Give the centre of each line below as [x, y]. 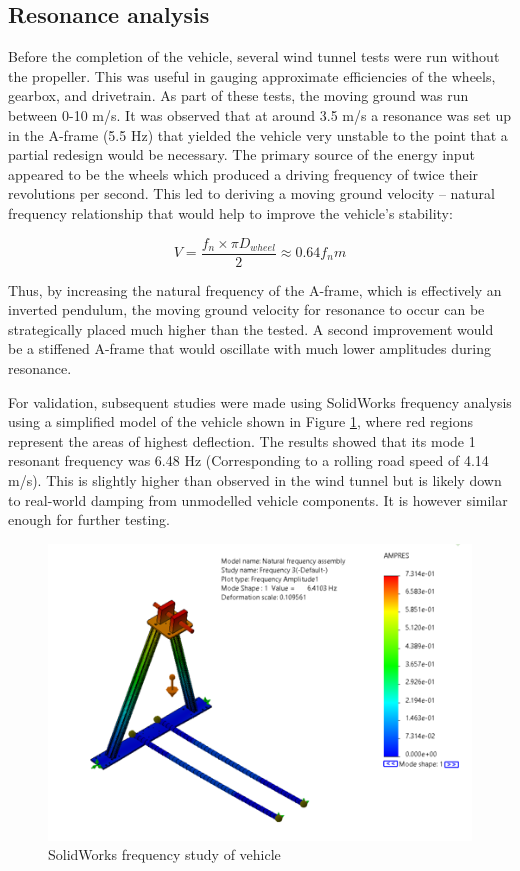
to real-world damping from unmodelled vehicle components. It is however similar [258, 499]
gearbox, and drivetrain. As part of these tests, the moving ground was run [238, 95]
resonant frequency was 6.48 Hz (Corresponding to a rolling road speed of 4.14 [248, 460]
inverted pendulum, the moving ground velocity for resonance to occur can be [246, 309]
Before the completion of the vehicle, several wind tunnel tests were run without [254, 56]
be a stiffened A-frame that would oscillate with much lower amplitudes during [249, 348]
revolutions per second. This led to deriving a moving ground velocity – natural [251, 193]
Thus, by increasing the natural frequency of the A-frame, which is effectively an [255, 289]
